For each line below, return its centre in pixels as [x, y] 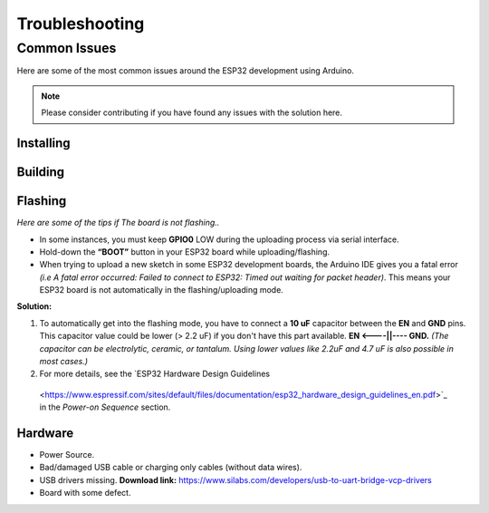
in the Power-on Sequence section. [105, 407]
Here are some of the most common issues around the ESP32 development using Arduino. [186, 71]
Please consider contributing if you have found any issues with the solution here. [192, 112]
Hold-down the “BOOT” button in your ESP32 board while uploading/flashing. [185, 252]
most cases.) [64, 362]
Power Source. [67, 455]
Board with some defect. [85, 493]
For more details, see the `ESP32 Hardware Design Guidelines [155, 374]
